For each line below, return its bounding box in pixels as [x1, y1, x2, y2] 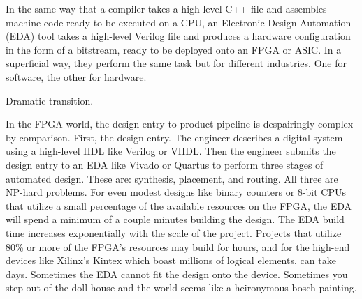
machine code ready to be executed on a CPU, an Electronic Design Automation [6, 15, 352, 29]
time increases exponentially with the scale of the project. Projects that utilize [6, 225, 342, 240]
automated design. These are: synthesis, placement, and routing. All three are [6, 171, 338, 185]
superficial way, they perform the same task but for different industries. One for [6, 56, 347, 70]
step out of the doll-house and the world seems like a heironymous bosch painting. [6, 280, 357, 295]
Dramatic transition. [6, 93, 94, 107]
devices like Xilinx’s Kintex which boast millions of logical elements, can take [6, 253, 336, 268]
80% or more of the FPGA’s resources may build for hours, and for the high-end [6, 239, 350, 254]
